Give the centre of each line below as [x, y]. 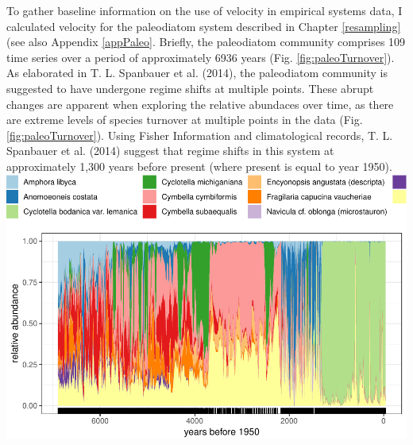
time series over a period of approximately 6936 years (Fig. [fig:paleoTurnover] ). [201, 57]
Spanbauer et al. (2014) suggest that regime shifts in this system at [170, 151]
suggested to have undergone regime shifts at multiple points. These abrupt [190, 88]
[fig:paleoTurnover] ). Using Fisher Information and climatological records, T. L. [200, 135]
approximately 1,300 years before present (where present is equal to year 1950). [199, 166]
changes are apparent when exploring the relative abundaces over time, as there [200, 104]
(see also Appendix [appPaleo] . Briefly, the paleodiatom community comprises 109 [206, 42]
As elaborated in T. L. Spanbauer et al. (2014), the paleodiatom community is [197, 73]
